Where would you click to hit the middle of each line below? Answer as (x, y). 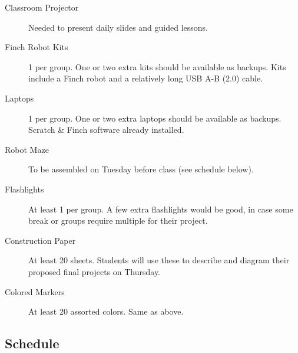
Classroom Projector (42, 7)
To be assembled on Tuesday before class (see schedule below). (141, 169)
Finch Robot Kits (37, 47)
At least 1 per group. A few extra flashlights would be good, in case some (161, 209)
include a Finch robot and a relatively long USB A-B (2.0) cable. (146, 78)
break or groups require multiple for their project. (118, 220)
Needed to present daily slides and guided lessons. (118, 27)
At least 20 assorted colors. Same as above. (106, 311)
